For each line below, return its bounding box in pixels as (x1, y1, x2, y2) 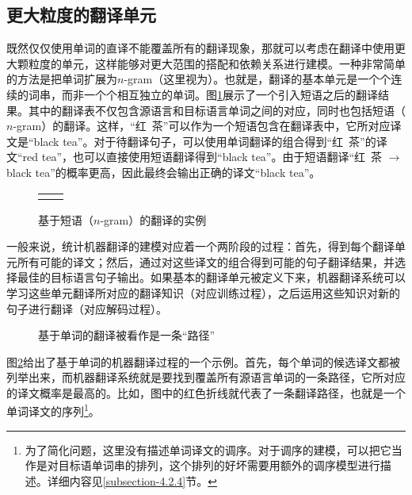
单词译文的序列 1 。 (6, 401, 100, 420)
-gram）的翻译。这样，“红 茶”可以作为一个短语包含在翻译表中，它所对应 (13, 117, 391, 134)
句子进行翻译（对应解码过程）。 (6, 300, 167, 317)
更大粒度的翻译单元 (6, 2, 156, 27)
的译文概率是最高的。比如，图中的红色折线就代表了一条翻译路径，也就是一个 (6, 384, 406, 401)
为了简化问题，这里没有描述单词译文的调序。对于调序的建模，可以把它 (25, 441, 391, 458)
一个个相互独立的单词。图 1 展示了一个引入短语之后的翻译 (83, 86, 378, 102)
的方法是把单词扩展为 (6, 71, 117, 87)
